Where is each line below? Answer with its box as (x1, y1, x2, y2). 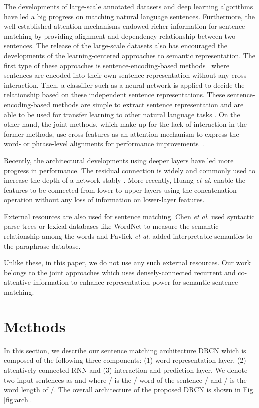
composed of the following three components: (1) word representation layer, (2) (4, 355, 246, 365)
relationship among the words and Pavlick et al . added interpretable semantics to (4, 231, 253, 241)
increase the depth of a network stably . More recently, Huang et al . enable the (4, 175, 245, 185)
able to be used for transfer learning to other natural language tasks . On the (4, 109, 240, 119)
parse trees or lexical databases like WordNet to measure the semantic (4, 221, 219, 231)
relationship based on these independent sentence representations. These (4, 89, 225, 100)
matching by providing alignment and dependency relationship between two (4, 30, 236, 41)
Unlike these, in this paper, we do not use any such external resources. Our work (4, 257, 251, 268)
